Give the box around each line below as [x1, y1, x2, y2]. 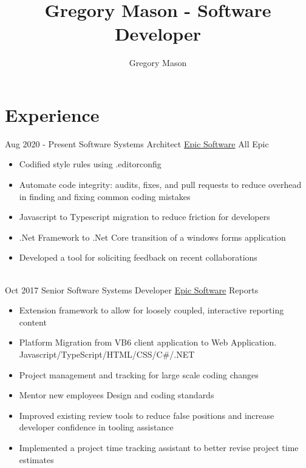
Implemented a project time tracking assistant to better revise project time [19, 441, 299, 453]
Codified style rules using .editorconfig [19, 158, 161, 170]
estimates [19, 453, 54, 466]
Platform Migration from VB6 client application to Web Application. [19, 336, 277, 349]
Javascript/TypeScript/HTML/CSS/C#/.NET [19, 347, 195, 360]
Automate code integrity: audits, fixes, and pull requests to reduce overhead [19, 178, 302, 191]
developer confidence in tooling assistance [19, 421, 174, 433]
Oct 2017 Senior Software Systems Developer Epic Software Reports [5, 283, 259, 296]
